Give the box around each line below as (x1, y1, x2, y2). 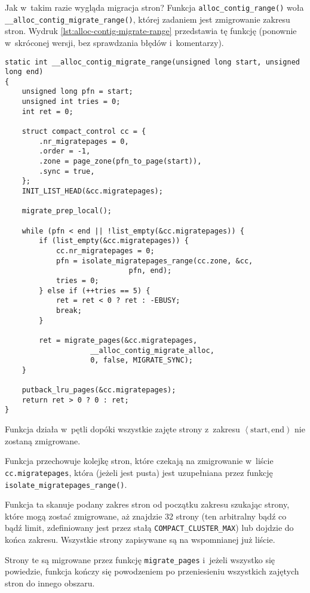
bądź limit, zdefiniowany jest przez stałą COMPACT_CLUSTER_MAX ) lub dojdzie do (5, 521, 294, 534)
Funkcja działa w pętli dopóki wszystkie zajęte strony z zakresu (5, 423, 240, 435)
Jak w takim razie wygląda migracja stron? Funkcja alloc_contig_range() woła (5, 1, 304, 13)
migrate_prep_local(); (22, 207, 112, 216)
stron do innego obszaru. (5, 576, 95, 589)
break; (56, 306, 82, 315)
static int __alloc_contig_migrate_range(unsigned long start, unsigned (5, 57, 300, 66)
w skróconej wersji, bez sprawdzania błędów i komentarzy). (5, 36, 224, 48)
